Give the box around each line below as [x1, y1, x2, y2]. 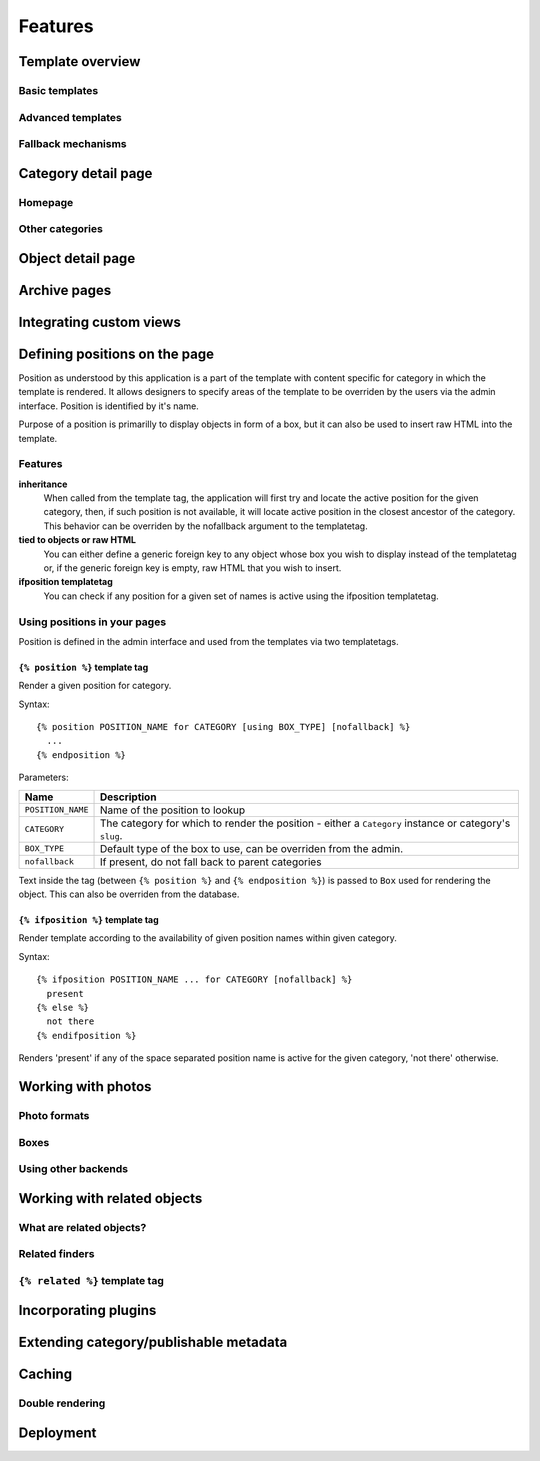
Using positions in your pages [18, 615, 167, 629]
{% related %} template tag [18, 1273, 165, 1287]
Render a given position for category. [18, 680, 172, 692]
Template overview [18, 53, 141, 70]
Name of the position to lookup [99, 803, 246, 817]
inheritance [18, 478, 68, 490]
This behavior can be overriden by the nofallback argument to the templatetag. [43, 520, 369, 532]
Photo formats [18, 1108, 90, 1122]
